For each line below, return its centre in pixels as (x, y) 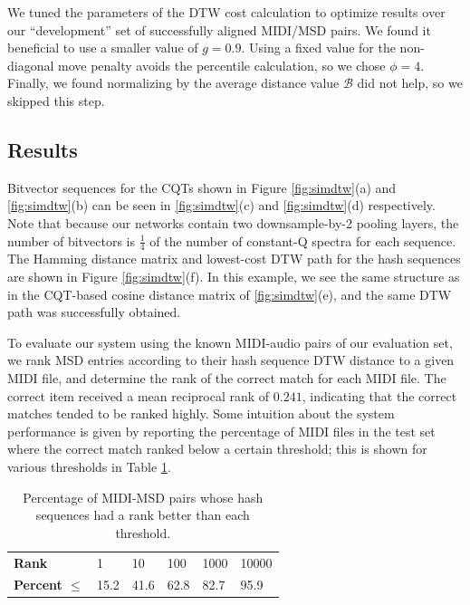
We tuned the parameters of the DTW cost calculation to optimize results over (226, 12)
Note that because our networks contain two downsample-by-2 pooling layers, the (233, 222)
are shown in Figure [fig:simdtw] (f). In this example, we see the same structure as (234, 276)
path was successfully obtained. (94, 312)
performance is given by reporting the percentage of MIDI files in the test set (221, 431)
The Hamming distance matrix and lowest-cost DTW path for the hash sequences (234, 259)
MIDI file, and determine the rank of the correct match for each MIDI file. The (227, 377)
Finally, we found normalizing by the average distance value (173, 83)
